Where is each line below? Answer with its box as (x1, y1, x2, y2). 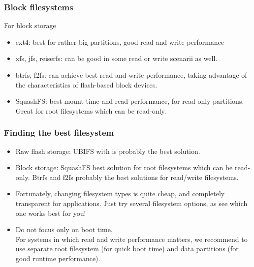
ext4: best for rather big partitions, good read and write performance (15, 36, 224, 47)
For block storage (4, 20, 56, 30)
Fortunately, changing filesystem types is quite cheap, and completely (15, 188, 225, 199)
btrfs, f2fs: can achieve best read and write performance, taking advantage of (15, 70, 247, 80)
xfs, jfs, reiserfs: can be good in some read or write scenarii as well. (15, 53, 218, 63)
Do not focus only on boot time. (15, 224, 113, 235)
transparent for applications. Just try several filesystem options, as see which (15, 198, 248, 208)
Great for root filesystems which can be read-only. (15, 105, 166, 116)
